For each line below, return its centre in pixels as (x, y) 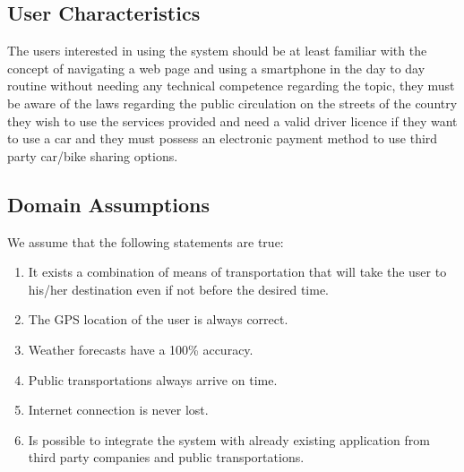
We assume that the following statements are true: (146, 241)
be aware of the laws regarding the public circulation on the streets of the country (232, 103)
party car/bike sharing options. (93, 155)
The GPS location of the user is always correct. (158, 319)
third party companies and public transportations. (166, 457)
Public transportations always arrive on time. (153, 379)
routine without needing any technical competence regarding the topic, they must (231, 86)
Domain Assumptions (109, 204)
